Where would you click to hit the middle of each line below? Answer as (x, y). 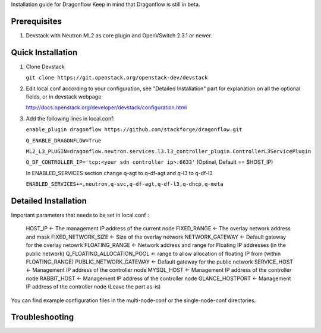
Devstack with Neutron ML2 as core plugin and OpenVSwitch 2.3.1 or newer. (119, 35)
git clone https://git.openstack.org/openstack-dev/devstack (117, 78)
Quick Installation (44, 53)
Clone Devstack (45, 66)
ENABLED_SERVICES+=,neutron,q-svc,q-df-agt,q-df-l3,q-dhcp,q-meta (125, 184)
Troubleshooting (43, 317)
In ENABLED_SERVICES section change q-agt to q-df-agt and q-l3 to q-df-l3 (119, 173)
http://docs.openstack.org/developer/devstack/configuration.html (106, 107)
